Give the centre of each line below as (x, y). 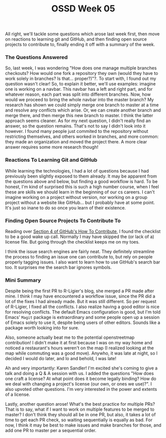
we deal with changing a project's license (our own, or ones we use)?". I (79, 384)
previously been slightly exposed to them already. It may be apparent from (81, 176)
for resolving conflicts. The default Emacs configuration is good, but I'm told (83, 312)
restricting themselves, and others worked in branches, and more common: (82, 136)
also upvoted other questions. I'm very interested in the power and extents (81, 389)
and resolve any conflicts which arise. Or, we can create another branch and (83, 110)
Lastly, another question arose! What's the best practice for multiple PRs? (80, 404)
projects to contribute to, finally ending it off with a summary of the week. (80, 45)
